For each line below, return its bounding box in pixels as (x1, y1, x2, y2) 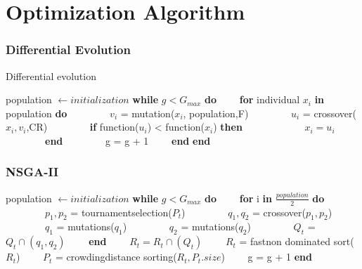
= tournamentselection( (70, 204, 172, 219)
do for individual (205, 92, 300, 107)
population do (6, 105, 67, 120)
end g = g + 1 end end (45, 133, 211, 147)
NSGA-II (6, 163, 59, 181)
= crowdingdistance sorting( (56, 249, 177, 264)
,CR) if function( (26, 119, 139, 134)
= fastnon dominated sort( (239, 234, 354, 249)
